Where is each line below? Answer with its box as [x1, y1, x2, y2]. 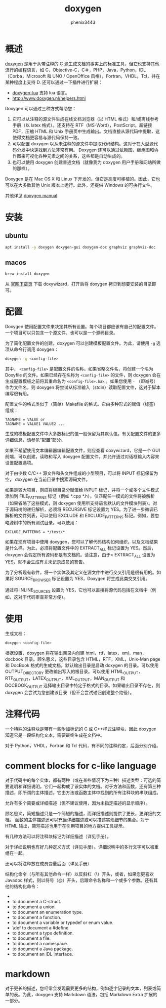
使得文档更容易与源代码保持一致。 [12, 134, 82, 140]
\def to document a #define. [12, 924, 70, 930]
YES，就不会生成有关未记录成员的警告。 [5, 559, 87, 565]
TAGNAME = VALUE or [5, 417, 45, 422]
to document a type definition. [12, 930, 74, 936]
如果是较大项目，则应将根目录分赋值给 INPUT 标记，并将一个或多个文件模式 [5, 487, 160, 493]
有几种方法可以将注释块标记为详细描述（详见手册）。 [5, 833, 111, 839]
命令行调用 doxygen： [13, 346, 59, 352]
